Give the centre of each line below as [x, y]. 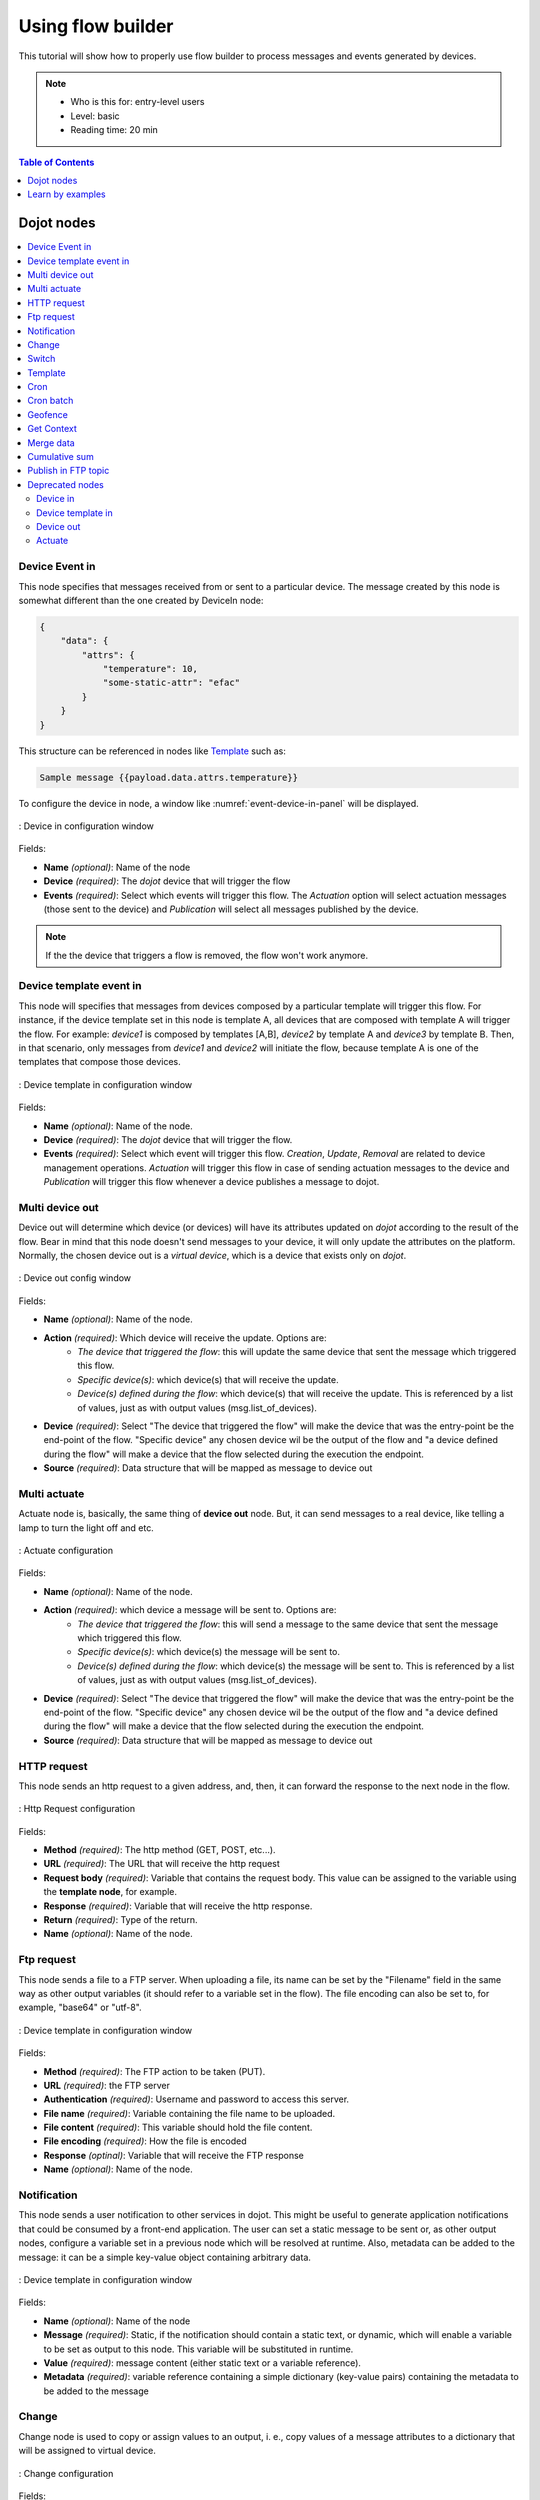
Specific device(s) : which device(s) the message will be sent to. [208, 1652]
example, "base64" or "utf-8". [80, 2007]
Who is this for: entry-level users [137, 102]
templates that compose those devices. [100, 1062]
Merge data [51, 442]
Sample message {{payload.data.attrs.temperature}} [169, 777]
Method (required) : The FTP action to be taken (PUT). [154, 2071]
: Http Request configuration [77, 1809]
